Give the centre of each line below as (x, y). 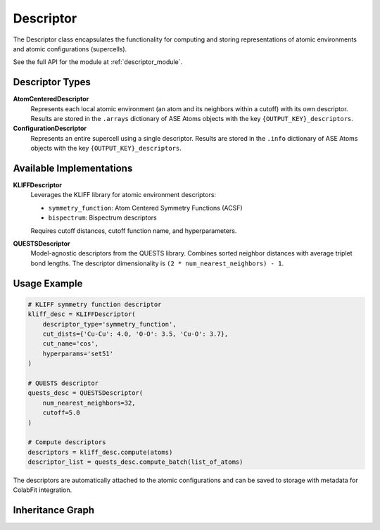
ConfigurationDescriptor (50, 128)
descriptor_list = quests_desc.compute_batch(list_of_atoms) (135, 462)
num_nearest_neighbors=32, (89, 403)
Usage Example (48, 283)
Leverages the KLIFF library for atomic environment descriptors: (123, 195)
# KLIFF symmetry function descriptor (95, 304)
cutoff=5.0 (61, 413)
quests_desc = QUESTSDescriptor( (85, 393)
